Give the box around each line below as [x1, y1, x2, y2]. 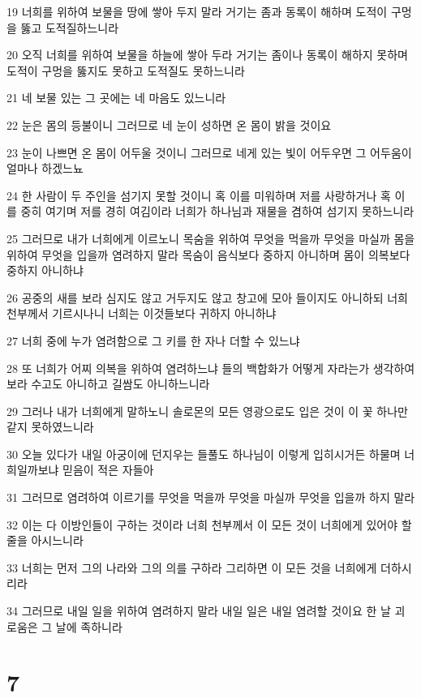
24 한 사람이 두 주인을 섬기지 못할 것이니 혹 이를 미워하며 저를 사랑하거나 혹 [6, 186, 391, 203]
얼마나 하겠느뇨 [6, 160, 84, 177]
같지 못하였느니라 [6, 418, 94, 435]
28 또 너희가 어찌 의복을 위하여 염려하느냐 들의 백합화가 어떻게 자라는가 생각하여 [6, 359, 415, 376]
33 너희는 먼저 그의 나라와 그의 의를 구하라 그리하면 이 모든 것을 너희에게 [6, 559, 377, 576]
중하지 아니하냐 [6, 262, 84, 279]
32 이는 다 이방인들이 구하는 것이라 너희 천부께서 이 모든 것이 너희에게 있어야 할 [6, 516, 412, 533]
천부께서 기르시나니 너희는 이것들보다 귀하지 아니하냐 [6, 305, 277, 322]
